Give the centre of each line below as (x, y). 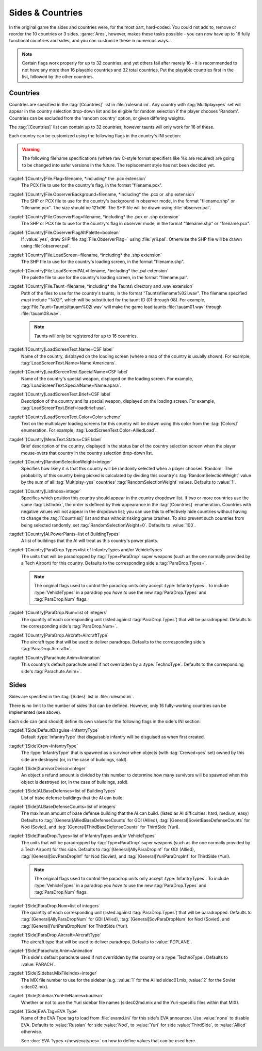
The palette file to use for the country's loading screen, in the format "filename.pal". (105, 277)
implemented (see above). (35, 712)
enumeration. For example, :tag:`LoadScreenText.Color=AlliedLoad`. (89, 430)
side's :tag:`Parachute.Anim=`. (51, 671)
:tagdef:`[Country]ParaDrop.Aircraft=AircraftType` (59, 635)
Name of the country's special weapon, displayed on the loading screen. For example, (107, 378)
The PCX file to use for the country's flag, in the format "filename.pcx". (92, 185)
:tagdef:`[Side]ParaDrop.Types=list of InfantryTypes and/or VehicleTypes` (82, 836)
